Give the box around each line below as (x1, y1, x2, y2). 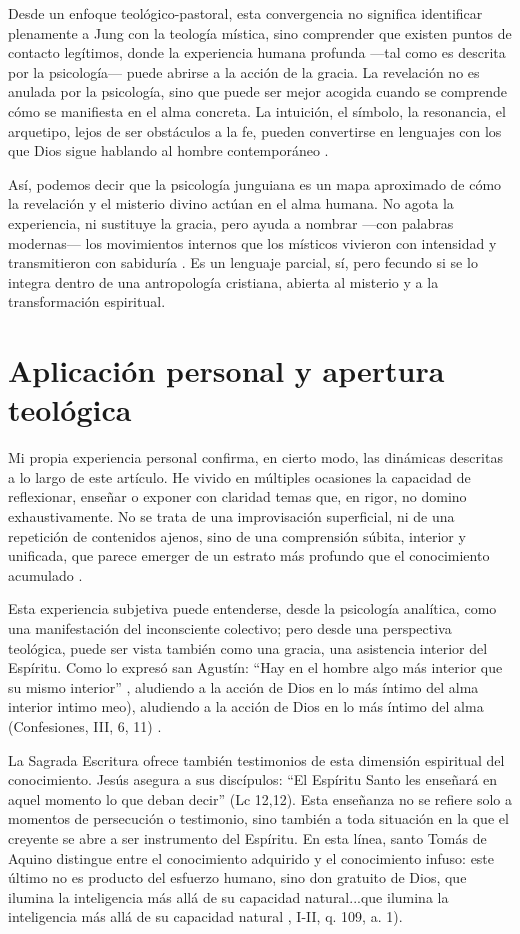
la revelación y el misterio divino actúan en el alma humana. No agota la (8, 193, 454, 214)
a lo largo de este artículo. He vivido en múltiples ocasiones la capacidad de (8, 466, 471, 487)
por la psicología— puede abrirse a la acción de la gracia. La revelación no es (8, 61, 480, 82)
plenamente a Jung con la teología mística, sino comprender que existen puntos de (8, 22, 512, 43)
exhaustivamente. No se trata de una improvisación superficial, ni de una (8, 506, 455, 526)
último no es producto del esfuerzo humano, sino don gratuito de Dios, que (8, 867, 467, 888)
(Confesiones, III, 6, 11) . (8, 715, 162, 736)
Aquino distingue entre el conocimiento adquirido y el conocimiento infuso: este (8, 847, 495, 868)
